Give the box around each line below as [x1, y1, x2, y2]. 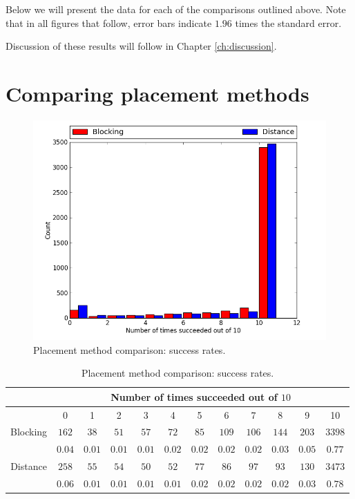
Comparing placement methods [6, 79, 309, 107]
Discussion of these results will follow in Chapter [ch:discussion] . [6, 39, 277, 53]
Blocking [10, 424, 48, 439]
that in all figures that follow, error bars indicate [6, 15, 212, 30]
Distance [10, 459, 47, 473]
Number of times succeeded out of [111, 389, 278, 404]
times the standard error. [235, 15, 342, 30]
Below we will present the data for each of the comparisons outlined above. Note [6, 2, 346, 16]
